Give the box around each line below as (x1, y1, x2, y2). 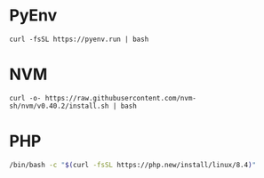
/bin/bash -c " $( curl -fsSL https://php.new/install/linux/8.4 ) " (9, 160, 256, 169)
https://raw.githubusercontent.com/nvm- (44, 93, 197, 102)
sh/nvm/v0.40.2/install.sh (9, 101, 109, 110)
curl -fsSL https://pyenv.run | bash (9, 35, 149, 44)
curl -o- (9, 93, 42, 102)
